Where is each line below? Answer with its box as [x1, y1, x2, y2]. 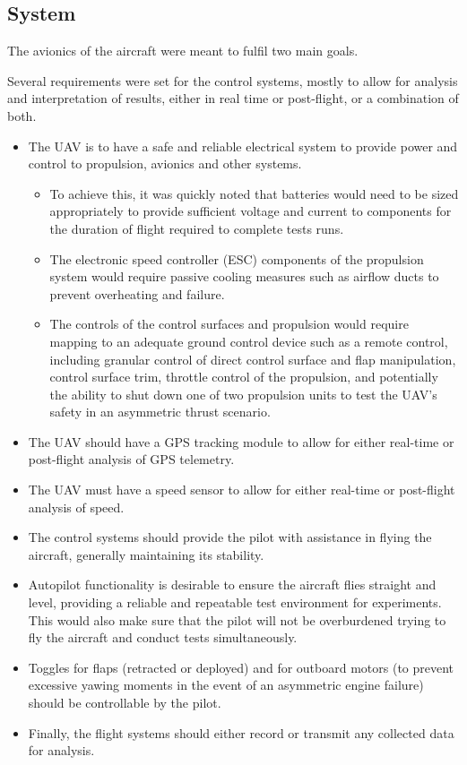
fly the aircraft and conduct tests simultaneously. [28, 628, 298, 647]
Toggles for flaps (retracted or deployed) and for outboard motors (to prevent [28, 658, 454, 676]
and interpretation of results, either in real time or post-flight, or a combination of [7, 89, 459, 107]
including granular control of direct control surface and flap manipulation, [49, 349, 456, 368]
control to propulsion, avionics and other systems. [28, 154, 302, 173]
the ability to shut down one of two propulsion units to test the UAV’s [49, 384, 437, 403]
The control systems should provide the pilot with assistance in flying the [28, 528, 432, 546]
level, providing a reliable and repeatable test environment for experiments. [28, 593, 442, 612]
